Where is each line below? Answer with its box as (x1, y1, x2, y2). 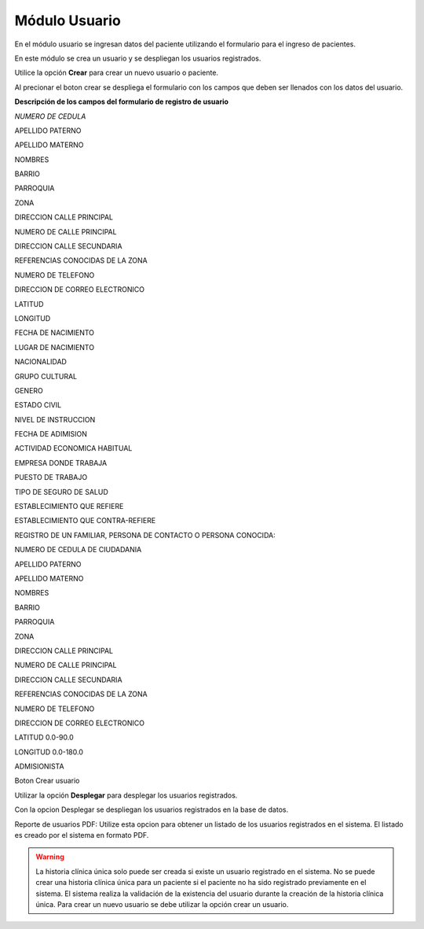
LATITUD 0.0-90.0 (14, 732, 74, 743)
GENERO (14, 385, 43, 395)
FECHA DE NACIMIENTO (14, 328, 94, 337)
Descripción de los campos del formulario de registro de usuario (14, 97, 229, 106)
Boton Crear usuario (14, 776, 80, 786)
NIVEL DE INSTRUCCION (14, 415, 96, 424)
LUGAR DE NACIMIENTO (14, 342, 94, 352)
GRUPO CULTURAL (14, 371, 78, 381)
